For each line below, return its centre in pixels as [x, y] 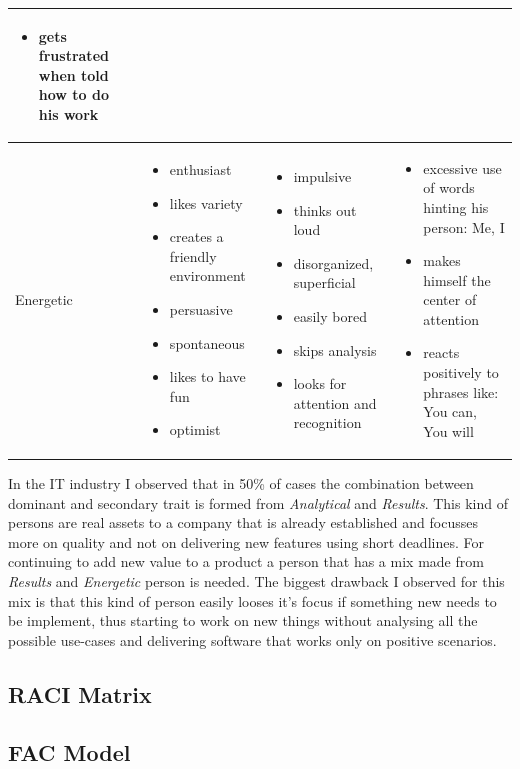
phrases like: [461, 391]
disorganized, [333, 262]
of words [449, 187]
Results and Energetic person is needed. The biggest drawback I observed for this [256, 580]
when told [73, 74]
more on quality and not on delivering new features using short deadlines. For [246, 541]
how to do [74, 94]
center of [450, 299]
